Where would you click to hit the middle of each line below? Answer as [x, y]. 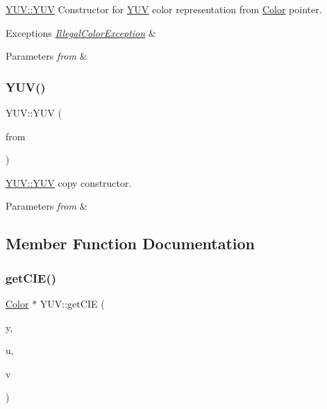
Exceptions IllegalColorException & [81, 32]
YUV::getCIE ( [72, 303]
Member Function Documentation [131, 243]
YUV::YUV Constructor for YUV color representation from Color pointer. [164, 9]
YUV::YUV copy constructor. [69, 182]
